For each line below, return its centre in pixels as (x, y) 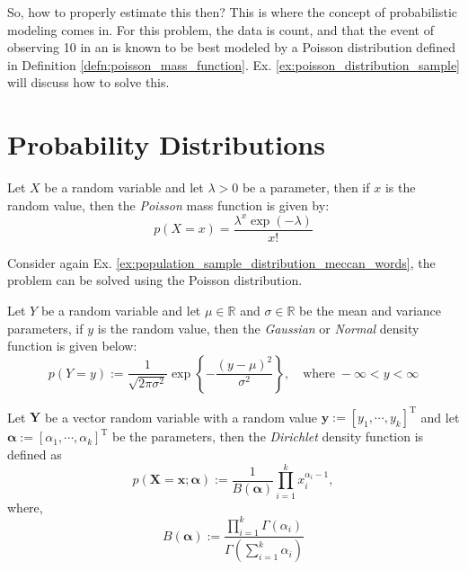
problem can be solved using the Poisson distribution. (155, 280)
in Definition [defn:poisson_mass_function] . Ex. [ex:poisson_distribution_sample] (234, 64)
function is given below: (72, 346)
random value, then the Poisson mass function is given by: (168, 205)
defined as (35, 454)
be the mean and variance (371, 311)
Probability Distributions (166, 144)
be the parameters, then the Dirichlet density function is (268, 436)
